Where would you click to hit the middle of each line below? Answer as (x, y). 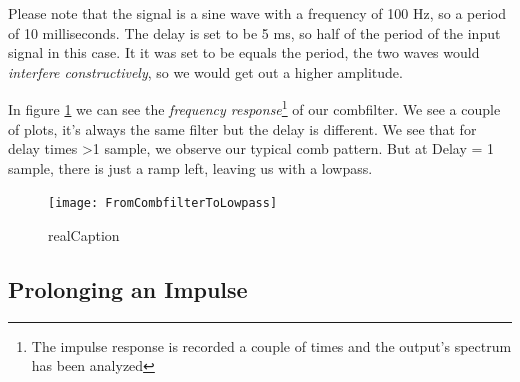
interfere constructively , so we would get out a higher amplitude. (205, 71)
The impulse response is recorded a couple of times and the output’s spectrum (271, 345)
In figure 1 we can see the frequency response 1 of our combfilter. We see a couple (254, 108)
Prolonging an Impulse (128, 289)
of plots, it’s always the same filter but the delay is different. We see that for (242, 128)
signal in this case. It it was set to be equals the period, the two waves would (244, 52)
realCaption (84, 235)
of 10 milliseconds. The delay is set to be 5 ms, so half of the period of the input (254, 32)
